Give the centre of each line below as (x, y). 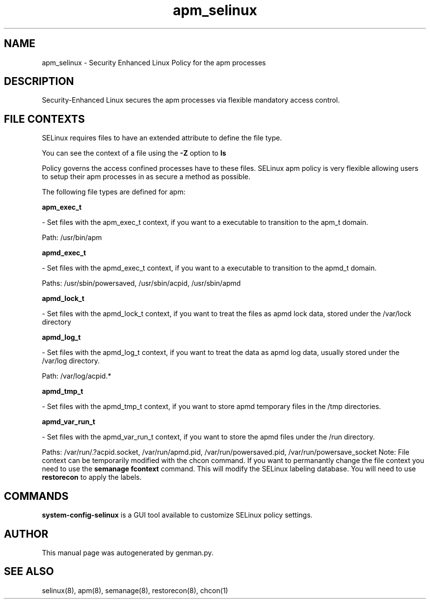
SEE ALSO (29, 572)
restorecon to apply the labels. (92, 477)
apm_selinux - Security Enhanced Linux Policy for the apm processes (154, 62)
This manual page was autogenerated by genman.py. (128, 552)
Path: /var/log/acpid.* (77, 376)
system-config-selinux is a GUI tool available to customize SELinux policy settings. (177, 515)
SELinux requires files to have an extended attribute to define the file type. (162, 138)
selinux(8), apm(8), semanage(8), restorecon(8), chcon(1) (135, 590)
